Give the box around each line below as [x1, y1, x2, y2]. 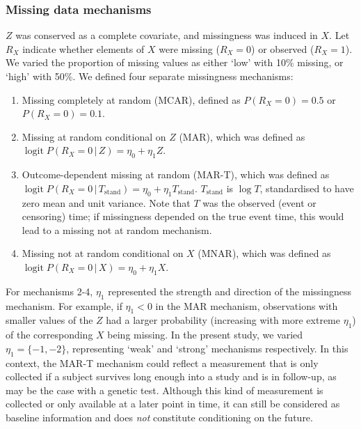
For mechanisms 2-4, [6, 283, 93, 298]
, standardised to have [259, 180, 354, 195]
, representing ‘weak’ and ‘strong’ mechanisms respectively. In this [66, 341, 348, 355]
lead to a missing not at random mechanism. [22, 222, 212, 237]
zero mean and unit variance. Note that [22, 195, 191, 210]
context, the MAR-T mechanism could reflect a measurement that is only [6, 355, 319, 370]
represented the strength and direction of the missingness [108, 283, 352, 298]
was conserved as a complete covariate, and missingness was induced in [15, 28, 318, 42]
